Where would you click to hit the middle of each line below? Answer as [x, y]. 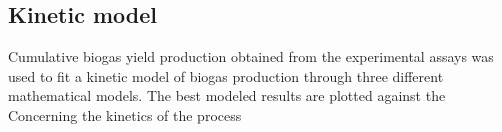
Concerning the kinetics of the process [125, 114]
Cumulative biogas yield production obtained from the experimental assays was [251, 56]
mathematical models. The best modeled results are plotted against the [227, 95]
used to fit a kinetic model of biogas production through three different [226, 75]
